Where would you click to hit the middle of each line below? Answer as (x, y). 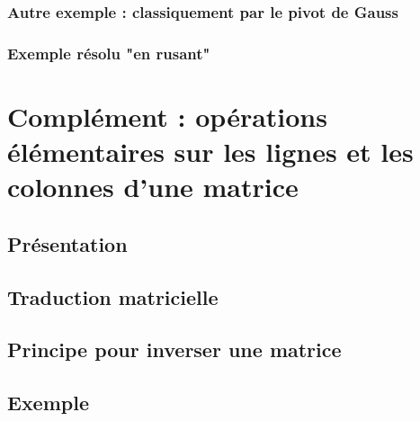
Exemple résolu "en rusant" (109, 53)
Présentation (67, 243)
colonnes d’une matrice (153, 187)
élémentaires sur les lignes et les (210, 152)
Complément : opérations (167, 116)
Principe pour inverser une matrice (174, 349)
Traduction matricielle (113, 296)
